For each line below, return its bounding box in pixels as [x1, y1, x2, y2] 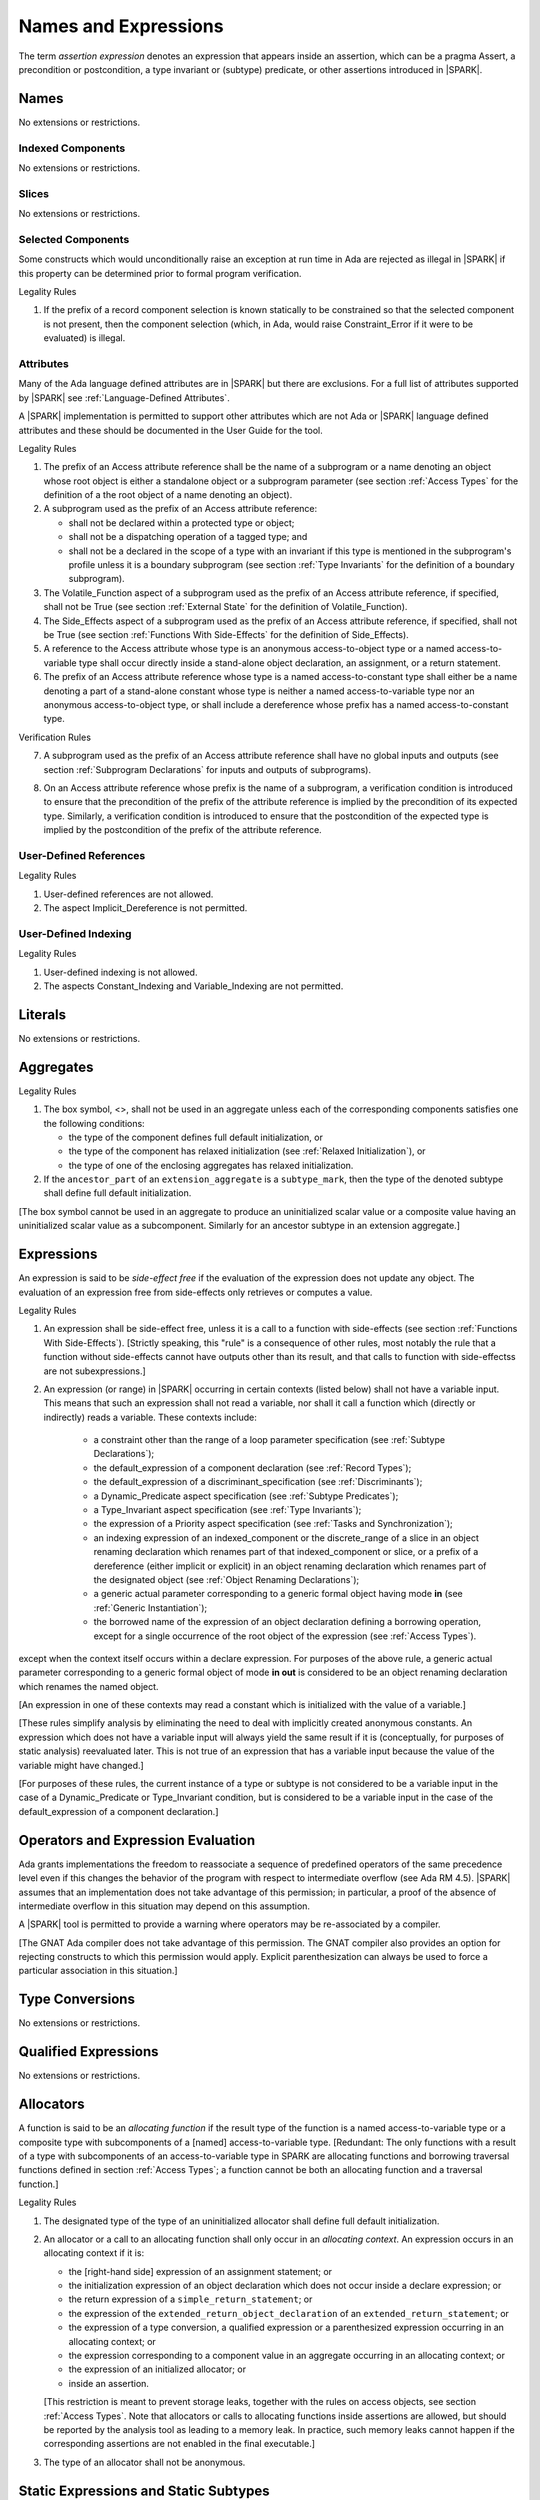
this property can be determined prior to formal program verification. [18, 267, 302, 279]
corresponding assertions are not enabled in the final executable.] [43, 2438, 315, 2450]
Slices [18, 186, 50, 200]
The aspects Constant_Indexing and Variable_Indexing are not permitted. [43, 980, 344, 992]
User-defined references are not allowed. [43, 888, 214, 900]
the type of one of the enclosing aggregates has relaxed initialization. [68, 1159, 354, 1171]
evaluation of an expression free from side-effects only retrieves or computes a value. [18, 1286, 373, 1298]
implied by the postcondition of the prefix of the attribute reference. [43, 824, 322, 836]
